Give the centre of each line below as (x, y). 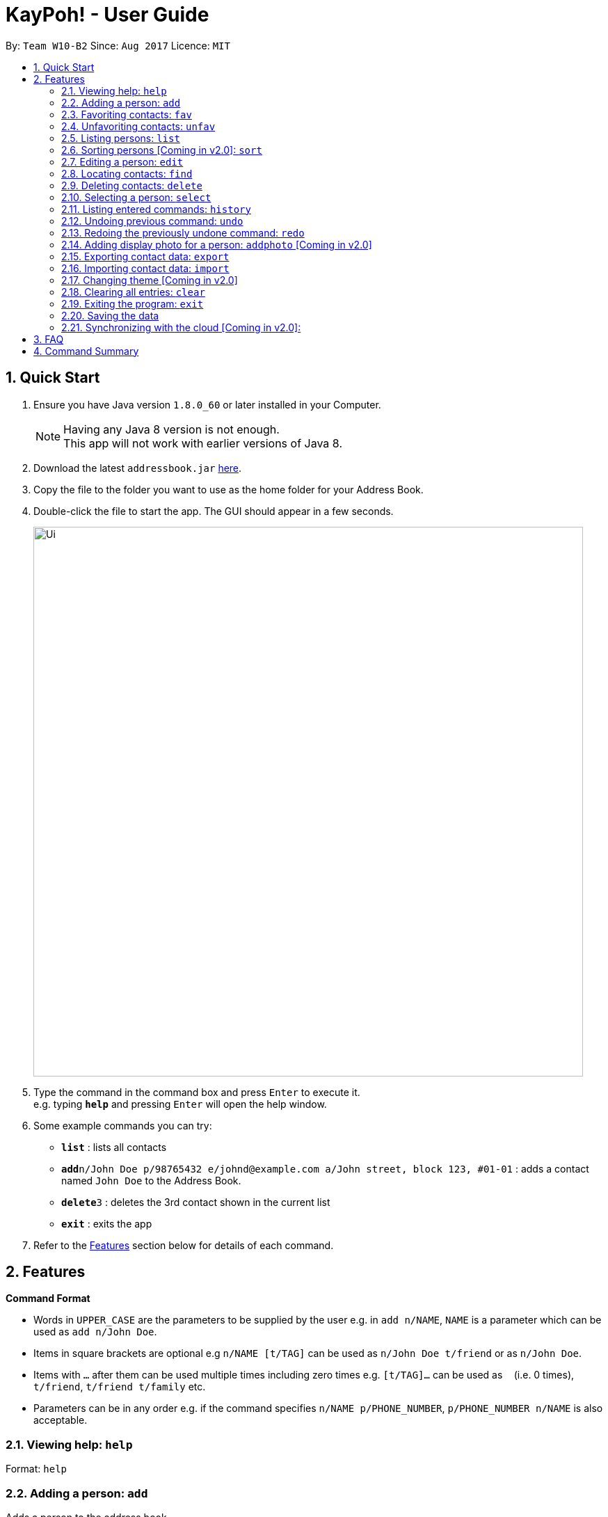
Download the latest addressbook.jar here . (138, 468)
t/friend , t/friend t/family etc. (120, 1387)
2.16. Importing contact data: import (145, 268)
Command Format (48, 1298)
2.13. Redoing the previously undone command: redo (183, 232)
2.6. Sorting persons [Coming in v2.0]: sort (162, 150)
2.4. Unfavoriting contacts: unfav (138, 126)
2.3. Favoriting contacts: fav (127, 114)
